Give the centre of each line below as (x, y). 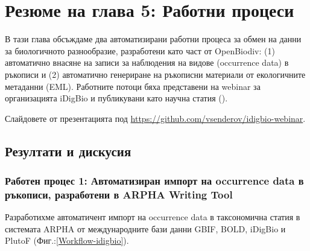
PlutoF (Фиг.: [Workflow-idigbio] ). (67, 240)
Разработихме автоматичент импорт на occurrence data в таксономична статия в (153, 217)
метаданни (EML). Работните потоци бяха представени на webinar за (133, 86)
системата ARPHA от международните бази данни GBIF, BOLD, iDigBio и (145, 228)
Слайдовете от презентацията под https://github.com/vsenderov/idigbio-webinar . (155, 118)
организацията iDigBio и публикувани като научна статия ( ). (116, 98)
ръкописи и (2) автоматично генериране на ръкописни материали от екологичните (155, 74)
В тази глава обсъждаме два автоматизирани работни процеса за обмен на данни (153, 39)
